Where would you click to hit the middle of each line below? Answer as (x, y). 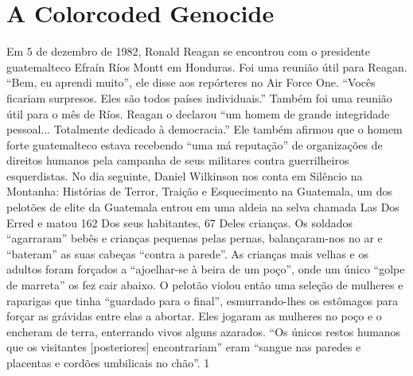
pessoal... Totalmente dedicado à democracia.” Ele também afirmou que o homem (205, 129)
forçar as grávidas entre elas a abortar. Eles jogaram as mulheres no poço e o (194, 316)
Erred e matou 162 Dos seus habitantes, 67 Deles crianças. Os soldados (179, 222)
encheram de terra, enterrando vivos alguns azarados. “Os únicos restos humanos (204, 331)
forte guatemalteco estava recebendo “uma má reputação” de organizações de (195, 144)
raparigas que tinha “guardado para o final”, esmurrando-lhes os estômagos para (203, 300)
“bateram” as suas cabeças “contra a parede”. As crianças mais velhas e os (187, 253)
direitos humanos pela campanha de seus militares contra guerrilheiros (178, 160)
